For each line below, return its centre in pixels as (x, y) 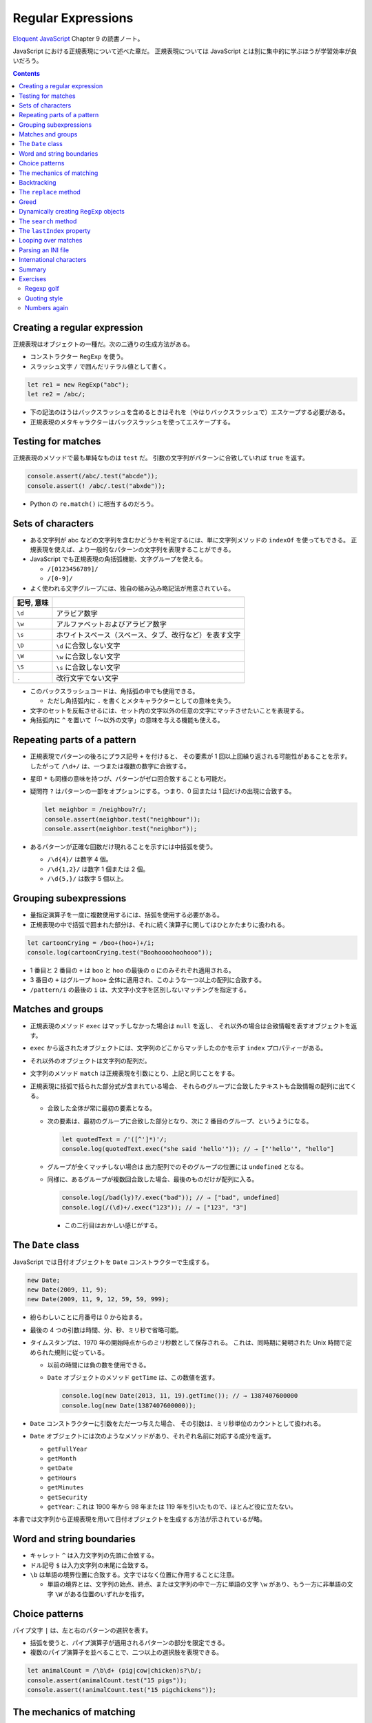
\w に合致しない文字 (88, 657)
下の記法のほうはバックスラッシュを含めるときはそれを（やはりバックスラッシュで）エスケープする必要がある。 (189, 412)
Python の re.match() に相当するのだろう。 (94, 504)
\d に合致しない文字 (88, 646)
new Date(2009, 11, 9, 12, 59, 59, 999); (98, 1299)
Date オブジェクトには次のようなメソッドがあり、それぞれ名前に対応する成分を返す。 (152, 1436)
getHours (62, 1478)
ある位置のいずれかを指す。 (109, 1594)
